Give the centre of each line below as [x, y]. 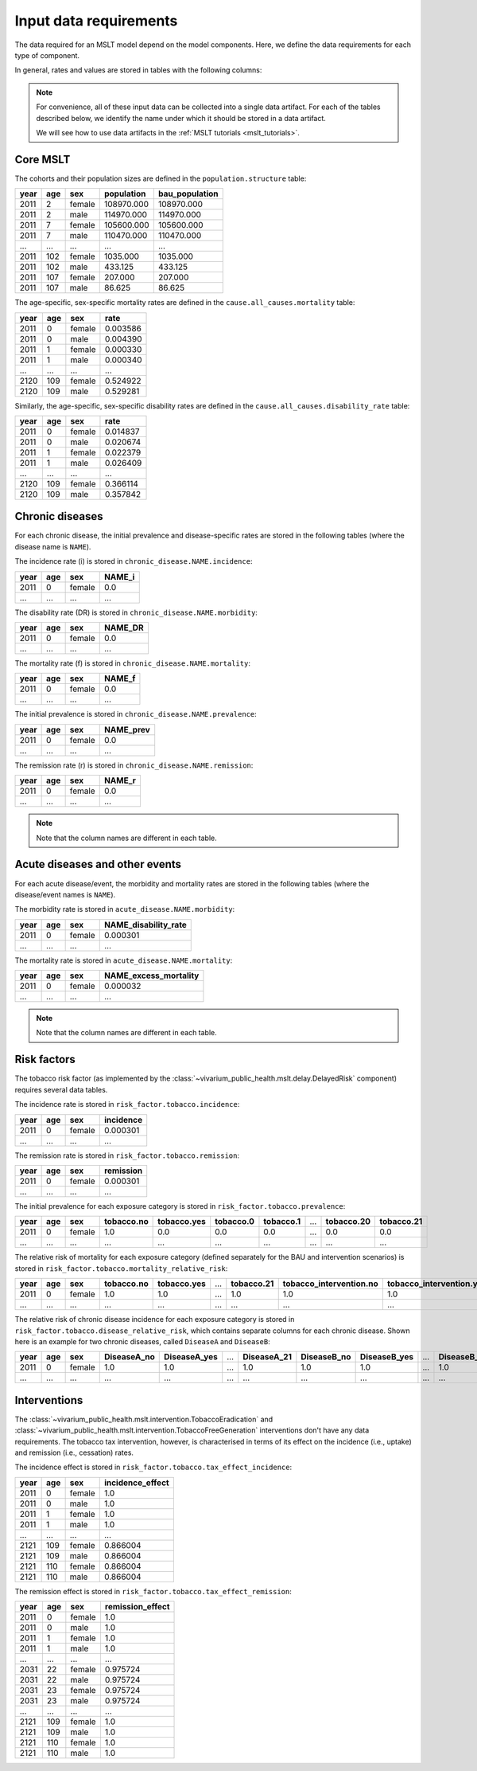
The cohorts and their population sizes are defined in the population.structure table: [161, 178]
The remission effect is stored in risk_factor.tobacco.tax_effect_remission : [153, 1591]
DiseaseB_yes [386, 1357]
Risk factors [45, 1059]
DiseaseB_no [326, 1357]
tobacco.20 [348, 1222]
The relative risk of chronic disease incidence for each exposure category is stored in [155, 1319]
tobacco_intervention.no [331, 1284]
